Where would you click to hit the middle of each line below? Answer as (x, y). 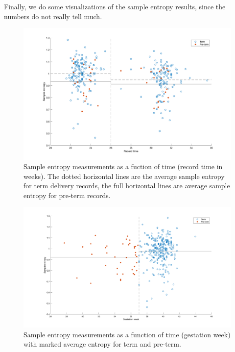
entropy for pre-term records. (67, 195)
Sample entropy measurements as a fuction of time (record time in (123, 166)
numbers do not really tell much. (53, 16)
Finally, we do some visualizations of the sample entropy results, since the (115, 6)
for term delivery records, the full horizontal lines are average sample (127, 186)
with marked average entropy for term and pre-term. (102, 344)
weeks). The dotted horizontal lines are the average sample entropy (124, 176)
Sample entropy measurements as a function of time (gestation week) (127, 334)
